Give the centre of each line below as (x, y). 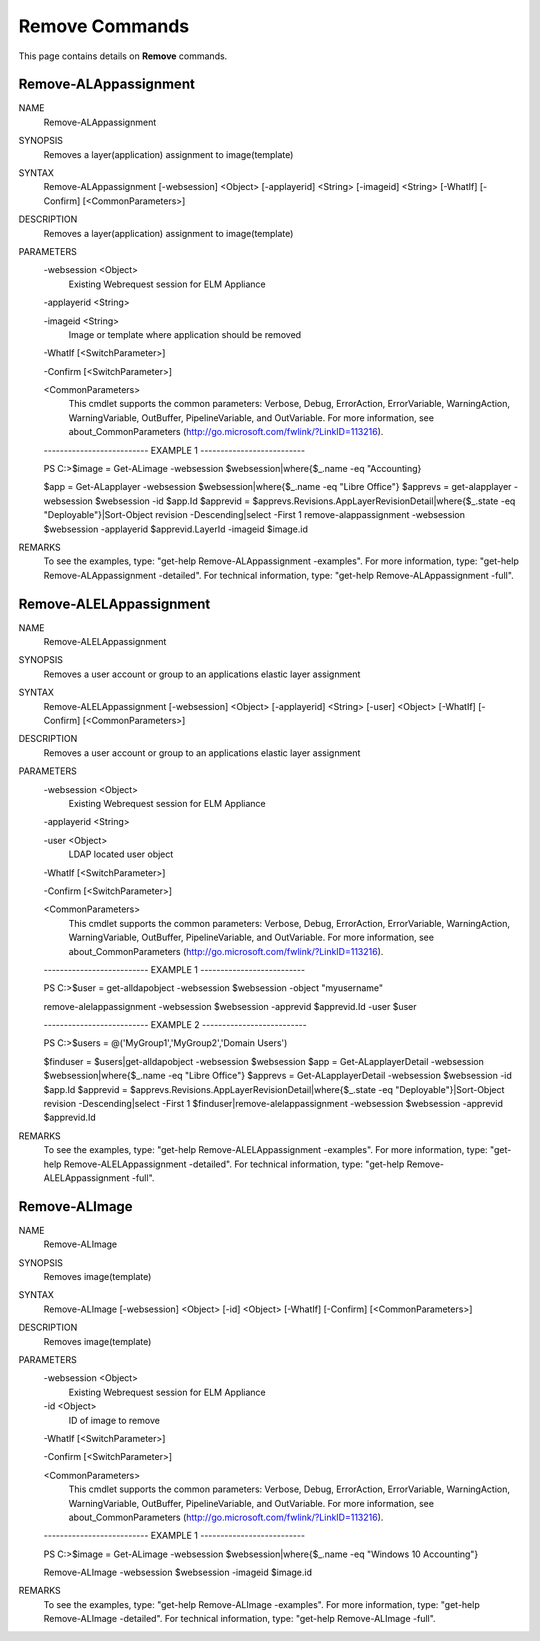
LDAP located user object (121, 854)
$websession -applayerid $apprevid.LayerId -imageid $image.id (176, 529)
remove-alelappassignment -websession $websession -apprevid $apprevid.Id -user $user (230, 1006)
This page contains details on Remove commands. (123, 56)
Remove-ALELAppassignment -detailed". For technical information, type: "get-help (234, 1164)
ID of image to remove (114, 1420)
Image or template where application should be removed (185, 334)
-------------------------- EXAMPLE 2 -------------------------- (175, 1025)
